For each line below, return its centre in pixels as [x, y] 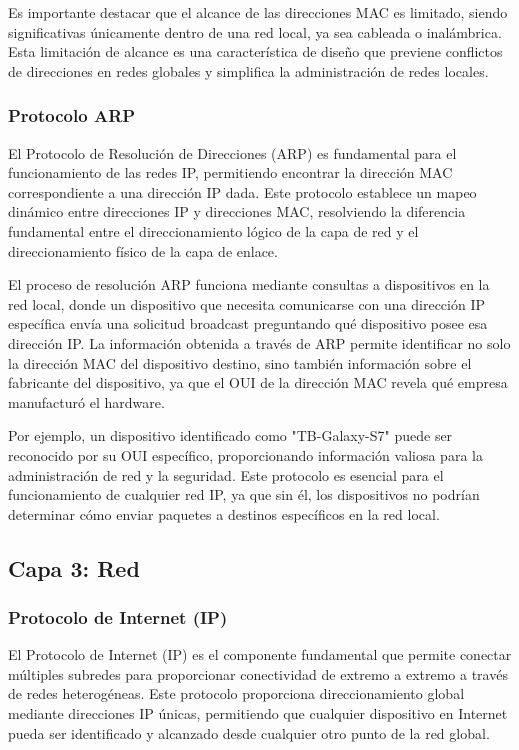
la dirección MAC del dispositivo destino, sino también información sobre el [240, 362]
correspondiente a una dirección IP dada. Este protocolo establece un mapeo [242, 191]
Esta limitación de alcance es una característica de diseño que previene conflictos [255, 51]
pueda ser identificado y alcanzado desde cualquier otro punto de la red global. [249, 732]
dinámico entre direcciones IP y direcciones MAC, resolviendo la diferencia [237, 211]
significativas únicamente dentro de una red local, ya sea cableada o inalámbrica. [255, 31]
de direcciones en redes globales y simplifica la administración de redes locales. [248, 70]
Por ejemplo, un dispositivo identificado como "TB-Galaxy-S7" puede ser [230, 435]
